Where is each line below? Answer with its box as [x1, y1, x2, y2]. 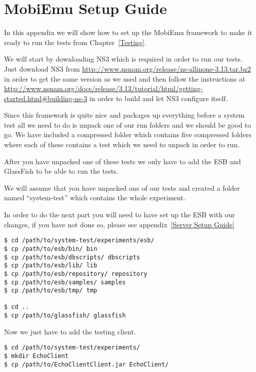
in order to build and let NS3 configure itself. [89, 93, 228, 103]
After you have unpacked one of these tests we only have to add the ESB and [4, 156, 241, 166]
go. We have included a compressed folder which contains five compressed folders [4, 129, 251, 140]
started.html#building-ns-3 [4, 93, 87, 103]
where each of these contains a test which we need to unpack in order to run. [4, 139, 240, 150]
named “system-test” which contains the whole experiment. [4, 192, 185, 203]
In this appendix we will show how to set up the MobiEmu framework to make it [4, 27, 252, 38]
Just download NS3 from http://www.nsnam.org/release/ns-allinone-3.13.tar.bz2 [4, 63, 251, 74]
